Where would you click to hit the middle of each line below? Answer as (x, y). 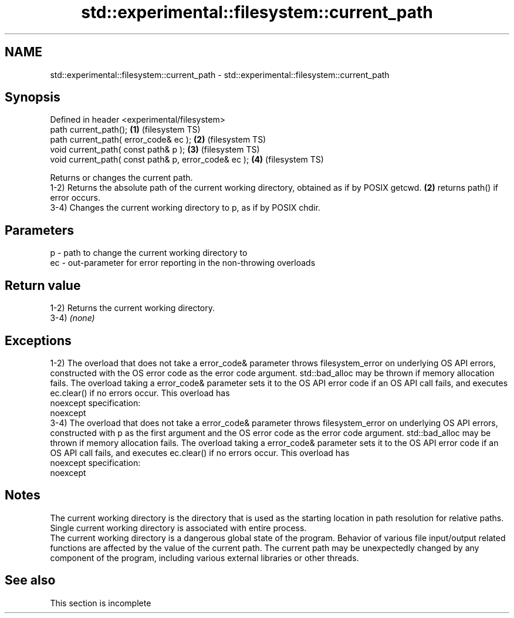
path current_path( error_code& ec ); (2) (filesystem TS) (158, 140)
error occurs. (75, 198)
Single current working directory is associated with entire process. (178, 528)
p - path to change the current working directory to (149, 253)
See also (30, 580)
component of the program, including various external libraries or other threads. (204, 558)
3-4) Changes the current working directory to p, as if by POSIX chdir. (185, 208)
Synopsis (33, 97)
